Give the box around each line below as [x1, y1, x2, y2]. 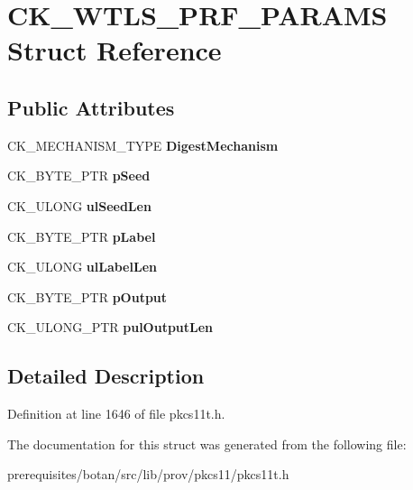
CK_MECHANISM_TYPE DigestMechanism [7, 135, 279, 154]
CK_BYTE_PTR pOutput [7, 287, 168, 306]
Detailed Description [7, 362, 205, 390]
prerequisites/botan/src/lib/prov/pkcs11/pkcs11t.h [7, 465, 289, 484]
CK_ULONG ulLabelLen [7, 257, 157, 276]
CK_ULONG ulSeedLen [7, 196, 151, 215]
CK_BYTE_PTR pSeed [7, 166, 151, 185]
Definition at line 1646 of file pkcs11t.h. [7, 404, 225, 423]
